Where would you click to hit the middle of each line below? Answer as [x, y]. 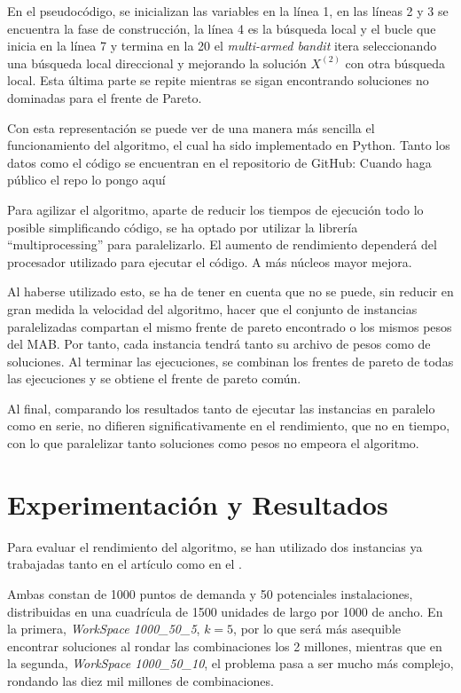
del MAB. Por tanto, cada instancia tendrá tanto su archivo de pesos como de [219, 344]
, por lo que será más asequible [317, 629]
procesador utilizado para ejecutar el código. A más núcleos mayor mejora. [210, 261]
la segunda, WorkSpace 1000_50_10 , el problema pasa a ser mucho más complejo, [230, 663]
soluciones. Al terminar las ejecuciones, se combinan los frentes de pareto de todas [230, 361]
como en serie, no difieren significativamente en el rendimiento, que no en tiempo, [229, 425]
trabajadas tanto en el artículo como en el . [125, 564]
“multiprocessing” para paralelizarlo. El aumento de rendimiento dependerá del [222, 244]
